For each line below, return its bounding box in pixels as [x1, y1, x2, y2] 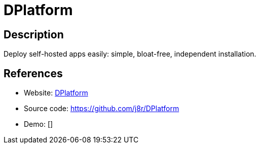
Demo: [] [24, 120, 53, 129]
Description [4, 28, 64, 41]
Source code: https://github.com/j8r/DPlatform [24, 104, 179, 113]
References [4, 67, 63, 80]
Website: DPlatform [24, 88, 88, 97]
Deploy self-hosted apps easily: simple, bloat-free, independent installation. [4, 50, 256, 59]
